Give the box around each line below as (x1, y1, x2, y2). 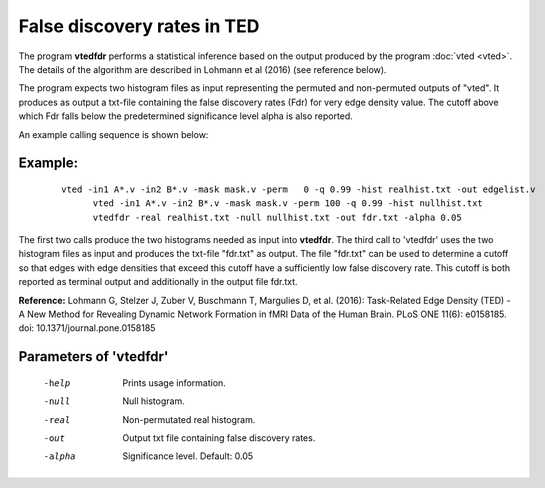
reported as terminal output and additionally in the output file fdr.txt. (18, 276, 299, 288)
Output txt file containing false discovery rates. (122, 432, 316, 444)
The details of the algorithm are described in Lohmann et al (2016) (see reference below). (18, 63, 387, 75)
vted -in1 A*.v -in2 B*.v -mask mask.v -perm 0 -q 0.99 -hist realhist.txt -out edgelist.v (61, 183, 536, 195)
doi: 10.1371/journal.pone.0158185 (18, 322, 156, 334)
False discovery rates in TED (18, 15, 260, 37)
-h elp (43, 377, 71, 389)
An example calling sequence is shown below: (18, 128, 209, 140)
